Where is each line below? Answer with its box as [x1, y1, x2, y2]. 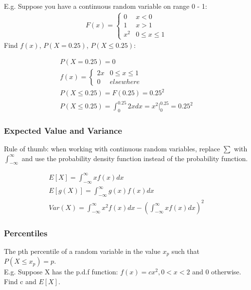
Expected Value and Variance [4, 124, 122, 136]
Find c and [4, 276, 36, 286]
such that [171, 246, 200, 256]
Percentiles [4, 227, 48, 239]
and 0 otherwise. [192, 267, 241, 277]
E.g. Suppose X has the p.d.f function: [4, 267, 118, 277]
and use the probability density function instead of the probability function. [21, 153, 248, 163]
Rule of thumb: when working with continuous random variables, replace [4, 144, 220, 154]
